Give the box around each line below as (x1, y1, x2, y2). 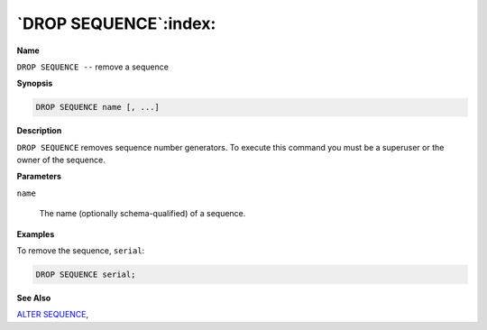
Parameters (16, 171, 62, 182)
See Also (16, 293, 51, 303)
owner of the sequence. (16, 154, 106, 166)
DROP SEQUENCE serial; (35, 270, 136, 280)
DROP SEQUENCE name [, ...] (35, 102, 160, 113)
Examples (16, 228, 55, 239)
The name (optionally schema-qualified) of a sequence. (39, 208, 246, 219)
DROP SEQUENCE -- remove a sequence (16, 61, 169, 72)
